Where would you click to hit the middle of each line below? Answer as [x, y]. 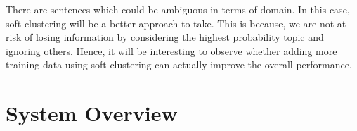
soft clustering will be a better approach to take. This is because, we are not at [176, 23]
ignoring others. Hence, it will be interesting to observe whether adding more [171, 50]
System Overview [92, 113]
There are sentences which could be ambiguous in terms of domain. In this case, [178, 9]
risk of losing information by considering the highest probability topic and [165, 37]
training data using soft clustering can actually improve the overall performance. [179, 64]
